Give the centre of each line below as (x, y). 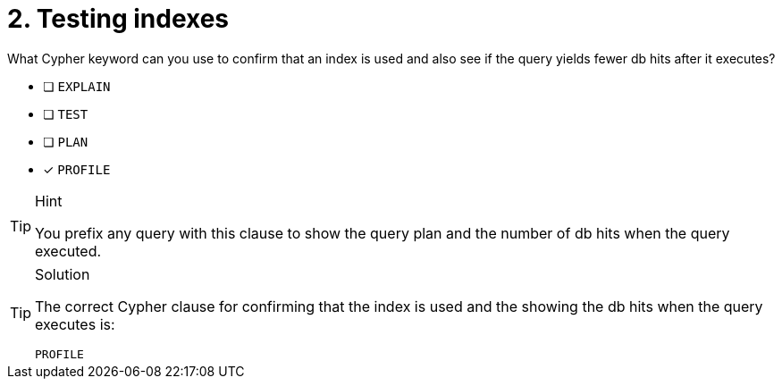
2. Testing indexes (118, 19)
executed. (68, 251)
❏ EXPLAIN (77, 86)
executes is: (75, 324)
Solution (63, 274)
